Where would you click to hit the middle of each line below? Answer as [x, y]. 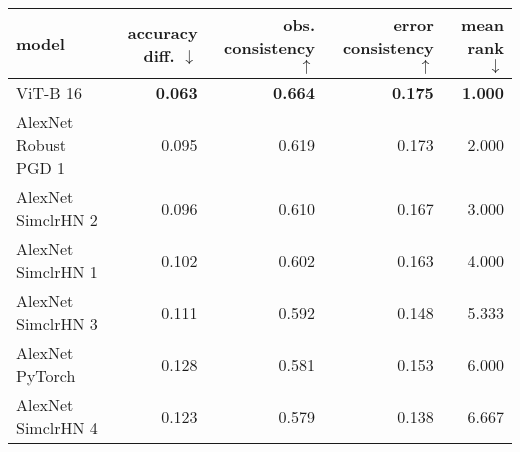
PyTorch [46, 375]
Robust [41, 144]
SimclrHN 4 [57, 427]
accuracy [162, 32]
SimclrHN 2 [57, 219]
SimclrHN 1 [57, 271]
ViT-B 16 [49, 92]
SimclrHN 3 [57, 323]
